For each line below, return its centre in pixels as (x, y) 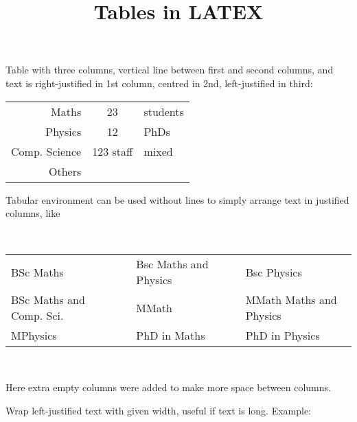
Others (65, 171)
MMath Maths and (291, 300)
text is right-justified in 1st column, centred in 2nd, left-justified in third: (159, 83)
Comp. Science (46, 151)
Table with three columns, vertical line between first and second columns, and (170, 70)
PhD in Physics (283, 336)
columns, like (33, 213)
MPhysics (34, 336)
